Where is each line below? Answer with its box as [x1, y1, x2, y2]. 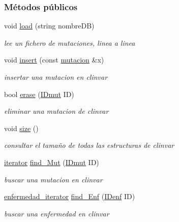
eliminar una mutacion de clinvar [4, 106, 109, 116]
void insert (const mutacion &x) [4, 54, 104, 65]
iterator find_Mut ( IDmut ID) [4, 156, 99, 167]
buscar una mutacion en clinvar [4, 174, 103, 184]
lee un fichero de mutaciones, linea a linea [4, 37, 135, 48]
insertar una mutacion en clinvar [4, 72, 108, 82]
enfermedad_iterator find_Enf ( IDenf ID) [4, 191, 135, 202]
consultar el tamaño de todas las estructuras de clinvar [4, 140, 174, 150]
